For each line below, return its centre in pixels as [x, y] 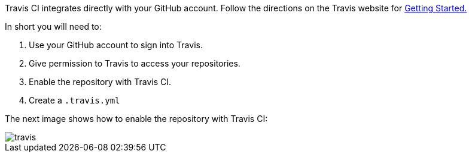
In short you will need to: [53, 26]
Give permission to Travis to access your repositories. [135, 63]
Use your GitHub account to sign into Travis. [116, 45]
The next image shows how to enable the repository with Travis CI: [136, 119]
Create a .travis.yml [74, 100]
